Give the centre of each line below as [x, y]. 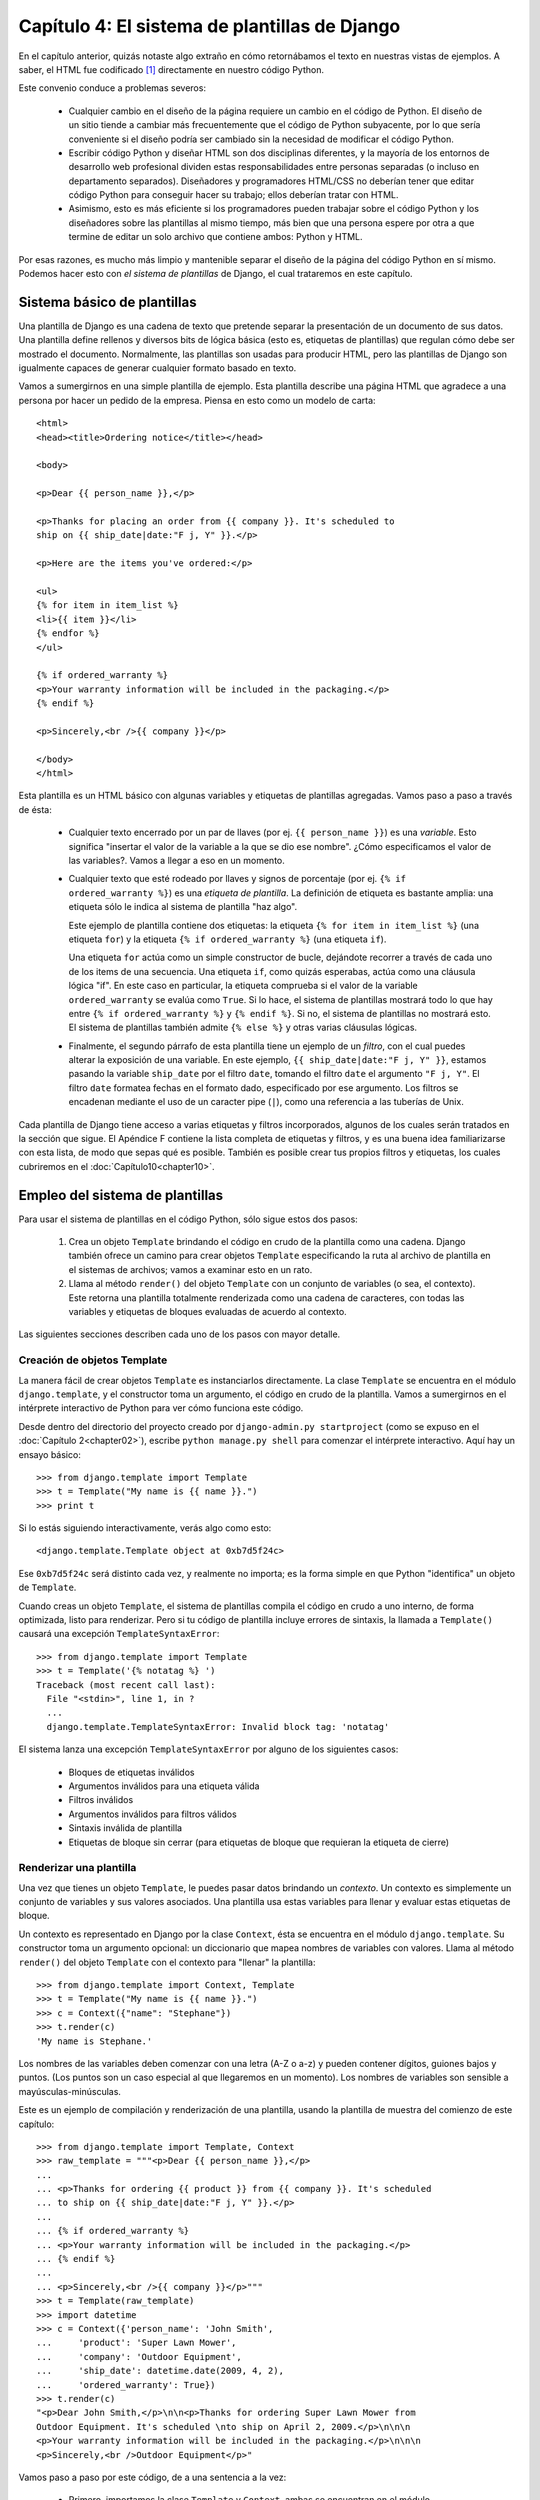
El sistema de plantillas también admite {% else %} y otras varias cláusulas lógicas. [243, 1027]
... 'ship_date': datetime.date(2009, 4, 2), [160, 2371]
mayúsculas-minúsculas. [70, 2091]
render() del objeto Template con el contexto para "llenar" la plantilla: [167, 1962]
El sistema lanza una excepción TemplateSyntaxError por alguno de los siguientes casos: [208, 1749]
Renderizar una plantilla [77, 1868]
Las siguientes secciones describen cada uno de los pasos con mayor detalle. [179, 1334]
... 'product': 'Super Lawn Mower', [136, 2343]
